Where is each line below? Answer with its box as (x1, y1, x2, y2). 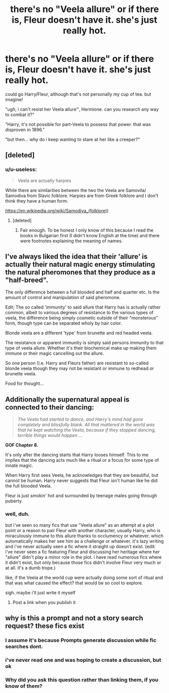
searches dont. (5, 643, 43, 650)
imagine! (5, 96, 23, 103)
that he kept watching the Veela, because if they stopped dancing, (17, 427, 156, 433)
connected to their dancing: (5, 403, 95, 412)
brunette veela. (5, 371, 37, 377)
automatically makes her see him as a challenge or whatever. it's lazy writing (5, 538, 164, 544)
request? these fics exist (5, 622, 84, 630)
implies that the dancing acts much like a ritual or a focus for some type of (5, 457, 159, 463)
